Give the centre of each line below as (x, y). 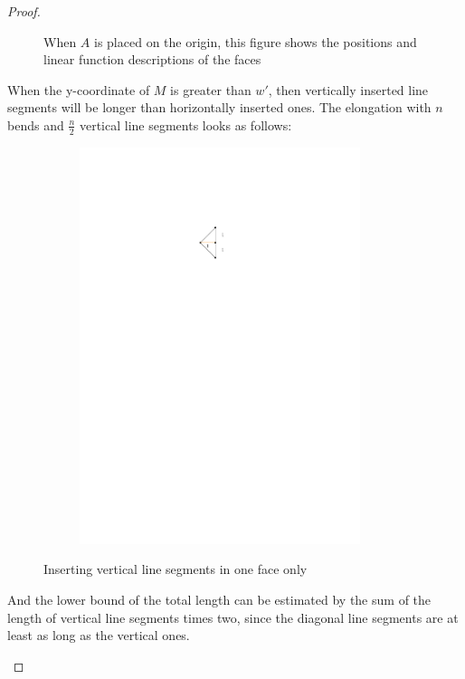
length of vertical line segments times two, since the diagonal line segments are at (233, 617)
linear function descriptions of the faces (152, 59)
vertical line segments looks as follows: (185, 124)
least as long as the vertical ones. (99, 635)
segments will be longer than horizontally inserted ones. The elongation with (219, 107)
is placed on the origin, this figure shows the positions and (256, 41)
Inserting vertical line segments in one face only (176, 569)
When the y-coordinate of (79, 89)
